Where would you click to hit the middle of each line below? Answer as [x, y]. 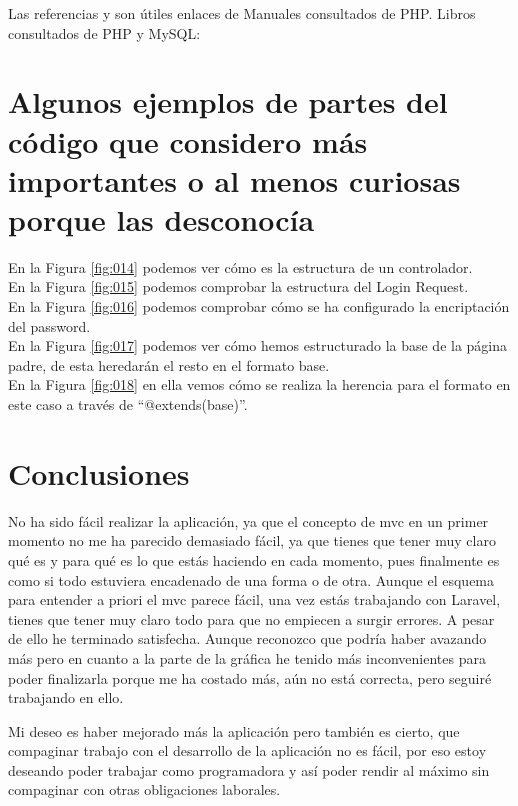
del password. [49, 325]
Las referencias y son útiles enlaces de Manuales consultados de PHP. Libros [242, 13]
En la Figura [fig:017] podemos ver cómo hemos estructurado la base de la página [258, 345]
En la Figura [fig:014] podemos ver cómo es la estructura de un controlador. [240, 266]
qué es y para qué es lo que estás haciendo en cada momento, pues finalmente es [254, 559]
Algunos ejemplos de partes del [228, 101]
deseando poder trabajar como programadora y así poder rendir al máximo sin [249, 769]
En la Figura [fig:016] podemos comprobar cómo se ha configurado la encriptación [259, 306]
